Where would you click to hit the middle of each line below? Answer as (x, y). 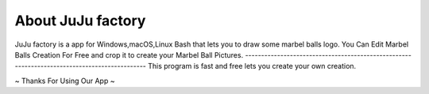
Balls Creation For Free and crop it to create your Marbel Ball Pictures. (129, 55)
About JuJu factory (80, 21)
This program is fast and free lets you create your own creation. (252, 66)
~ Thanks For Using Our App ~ (65, 81)
